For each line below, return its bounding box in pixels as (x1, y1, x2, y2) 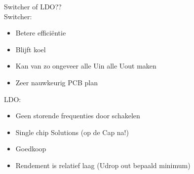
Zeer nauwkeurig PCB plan (15, 77, 98, 87)
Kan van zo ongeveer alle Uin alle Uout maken (15, 61, 156, 71)
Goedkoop (15, 143, 46, 154)
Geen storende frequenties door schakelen (15, 110, 140, 121)
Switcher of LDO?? (4, 1, 62, 11)
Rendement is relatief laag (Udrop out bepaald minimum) (15, 160, 191, 170)
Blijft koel (15, 44, 46, 54)
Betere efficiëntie (15, 28, 66, 38)
